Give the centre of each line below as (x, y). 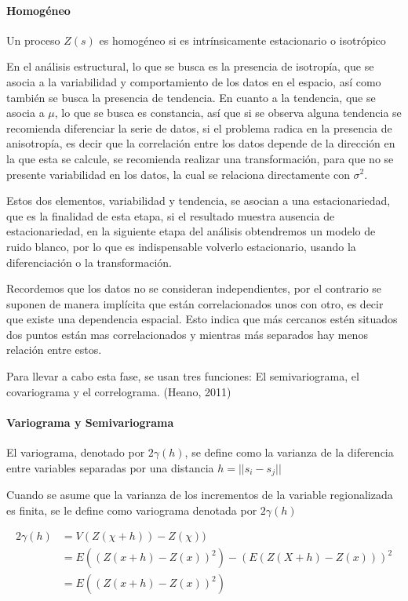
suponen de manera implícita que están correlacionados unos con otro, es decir (195, 303)
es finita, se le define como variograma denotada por (132, 510)
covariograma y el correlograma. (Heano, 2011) (119, 391)
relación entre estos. (54, 350)
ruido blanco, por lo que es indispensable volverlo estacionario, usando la (181, 246)
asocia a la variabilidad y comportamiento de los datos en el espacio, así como (194, 81)
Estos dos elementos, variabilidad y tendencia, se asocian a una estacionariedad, (199, 200)
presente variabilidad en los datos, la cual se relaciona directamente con (178, 174)
